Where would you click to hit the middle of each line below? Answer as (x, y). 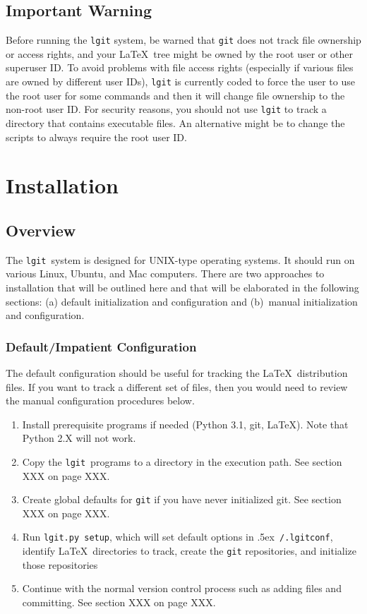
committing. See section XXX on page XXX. (119, 602)
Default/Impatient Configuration (101, 346)
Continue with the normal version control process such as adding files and (182, 588)
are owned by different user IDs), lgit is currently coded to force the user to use (180, 82)
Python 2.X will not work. (79, 438)
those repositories (60, 564)
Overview (41, 230)
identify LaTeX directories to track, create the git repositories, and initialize (189, 551)
